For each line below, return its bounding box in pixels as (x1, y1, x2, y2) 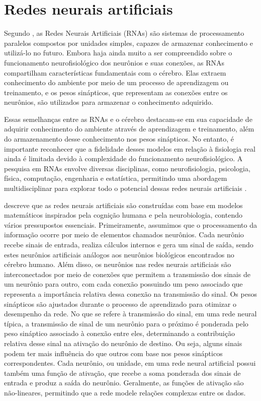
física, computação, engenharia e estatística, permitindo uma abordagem (4, 173, 227, 183)
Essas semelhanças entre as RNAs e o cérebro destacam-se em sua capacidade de (4, 113, 252, 124)
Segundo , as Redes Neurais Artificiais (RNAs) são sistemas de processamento (4, 28, 244, 38)
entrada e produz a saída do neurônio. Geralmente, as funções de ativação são (4, 377, 244, 388)
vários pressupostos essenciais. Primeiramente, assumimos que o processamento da (4, 219, 257, 230)
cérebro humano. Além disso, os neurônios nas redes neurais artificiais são (4, 259, 231, 270)
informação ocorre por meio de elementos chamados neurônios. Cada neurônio (4, 229, 244, 240)
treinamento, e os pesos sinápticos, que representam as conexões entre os (4, 87, 228, 97)
